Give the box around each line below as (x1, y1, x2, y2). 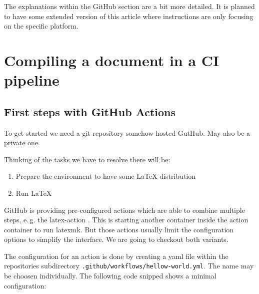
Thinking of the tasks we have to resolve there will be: (4, 154, 170, 164)
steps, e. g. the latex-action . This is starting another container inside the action (4, 214, 248, 225)
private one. (4, 137, 40, 148)
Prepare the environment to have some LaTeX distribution (15, 171, 196, 181)
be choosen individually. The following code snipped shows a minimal (4, 270, 216, 281)
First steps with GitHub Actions (4, 104, 176, 119)
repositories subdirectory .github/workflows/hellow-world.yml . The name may (4, 260, 254, 271)
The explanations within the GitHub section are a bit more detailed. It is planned (4, 1, 255, 11)
